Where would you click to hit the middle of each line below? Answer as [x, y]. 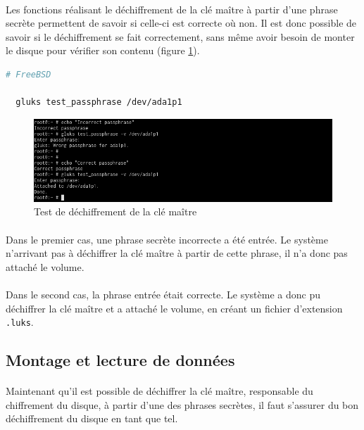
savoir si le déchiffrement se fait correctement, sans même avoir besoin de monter [180, 36]
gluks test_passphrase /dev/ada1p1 [99, 102]
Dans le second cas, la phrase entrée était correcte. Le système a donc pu [163, 294]
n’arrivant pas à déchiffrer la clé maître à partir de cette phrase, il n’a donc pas [177, 253]
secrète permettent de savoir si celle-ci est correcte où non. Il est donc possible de [181, 23]
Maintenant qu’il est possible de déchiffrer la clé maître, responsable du [159, 391]
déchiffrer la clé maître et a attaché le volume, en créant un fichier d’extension [174, 308]
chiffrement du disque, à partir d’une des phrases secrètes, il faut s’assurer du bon [182, 404]
